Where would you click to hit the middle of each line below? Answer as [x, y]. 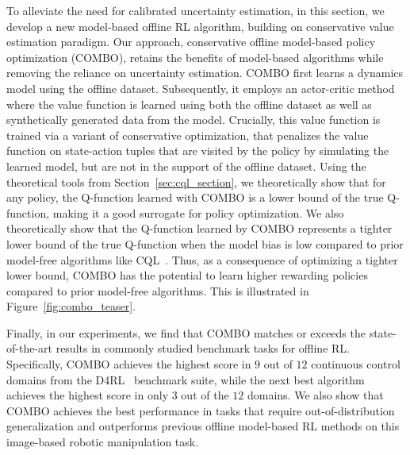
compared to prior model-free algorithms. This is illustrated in [158, 290]
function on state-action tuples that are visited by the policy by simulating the [198, 150]
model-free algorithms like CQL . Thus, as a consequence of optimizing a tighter [202, 259]
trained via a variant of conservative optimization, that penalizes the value [188, 135]
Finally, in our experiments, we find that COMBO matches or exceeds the [186, 332]
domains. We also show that [315, 395]
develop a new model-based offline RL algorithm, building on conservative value [200, 26]
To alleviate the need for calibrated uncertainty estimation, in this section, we [195, 10]
